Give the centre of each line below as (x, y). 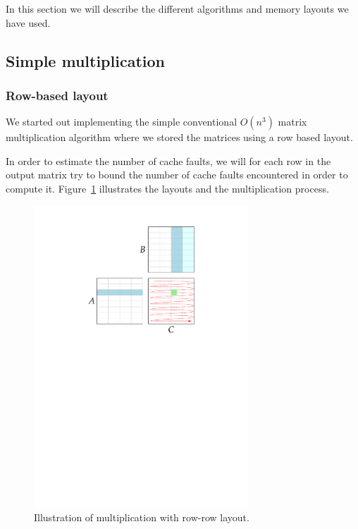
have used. (28, 22)
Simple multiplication (85, 60)
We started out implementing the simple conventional (122, 122)
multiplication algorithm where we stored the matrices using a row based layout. (179, 137)
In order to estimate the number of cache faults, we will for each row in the (168, 160)
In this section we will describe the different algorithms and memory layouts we (177, 8)
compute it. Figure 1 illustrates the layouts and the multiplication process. (167, 188)
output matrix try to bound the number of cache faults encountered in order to (177, 175)
